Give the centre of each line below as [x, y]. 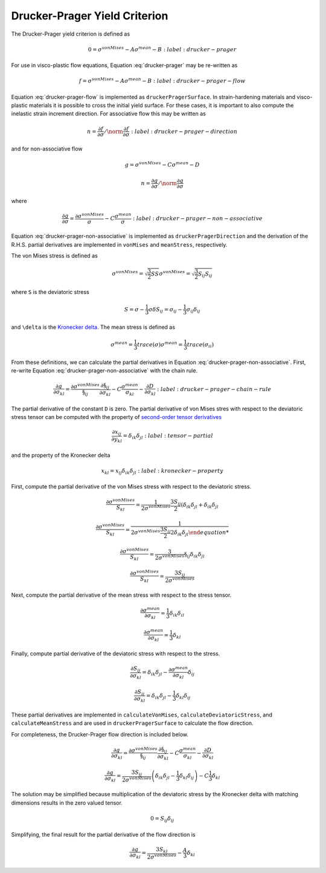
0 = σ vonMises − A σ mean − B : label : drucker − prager [162, 49]
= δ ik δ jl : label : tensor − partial [168, 436]
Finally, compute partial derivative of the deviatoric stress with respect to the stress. [116, 654]
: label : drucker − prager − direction [184, 131]
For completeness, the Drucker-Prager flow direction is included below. [100, 734]
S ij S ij [205, 274]
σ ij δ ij [193, 310]
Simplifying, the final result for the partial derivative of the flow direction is [103, 834]
